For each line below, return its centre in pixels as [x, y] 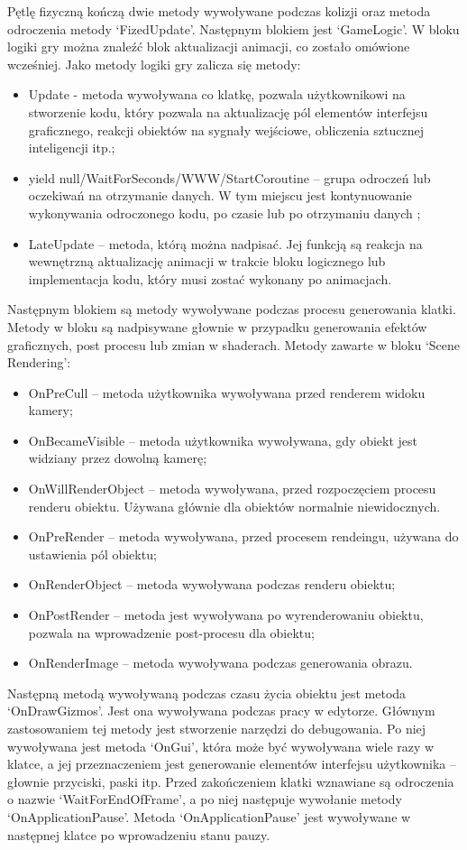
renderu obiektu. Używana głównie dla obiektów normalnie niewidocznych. [234, 506]
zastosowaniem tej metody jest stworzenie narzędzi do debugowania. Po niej [217, 728]
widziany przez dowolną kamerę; [118, 458]
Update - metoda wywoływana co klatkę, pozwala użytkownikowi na [217, 94]
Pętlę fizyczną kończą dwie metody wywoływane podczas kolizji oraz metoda [219, 11]
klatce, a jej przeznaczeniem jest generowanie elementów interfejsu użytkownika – [232, 764]
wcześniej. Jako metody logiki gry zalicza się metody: [154, 64]
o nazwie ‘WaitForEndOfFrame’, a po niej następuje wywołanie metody [205, 799]
